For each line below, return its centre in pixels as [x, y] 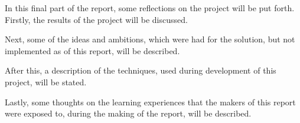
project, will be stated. [46, 82]
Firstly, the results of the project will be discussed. [96, 19]
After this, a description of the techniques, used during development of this [141, 70]
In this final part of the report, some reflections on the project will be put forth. [150, 8]
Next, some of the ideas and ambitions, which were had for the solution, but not [150, 39]
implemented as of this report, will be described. [92, 50]
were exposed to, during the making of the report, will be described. [128, 113]
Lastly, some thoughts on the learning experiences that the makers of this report [150, 102]
